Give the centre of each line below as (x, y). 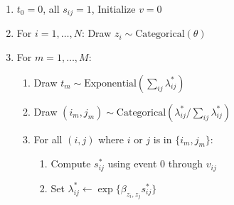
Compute (71, 164)
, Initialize (113, 9)
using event (132, 164)
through (186, 164)
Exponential (110, 83)
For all (48, 139)
